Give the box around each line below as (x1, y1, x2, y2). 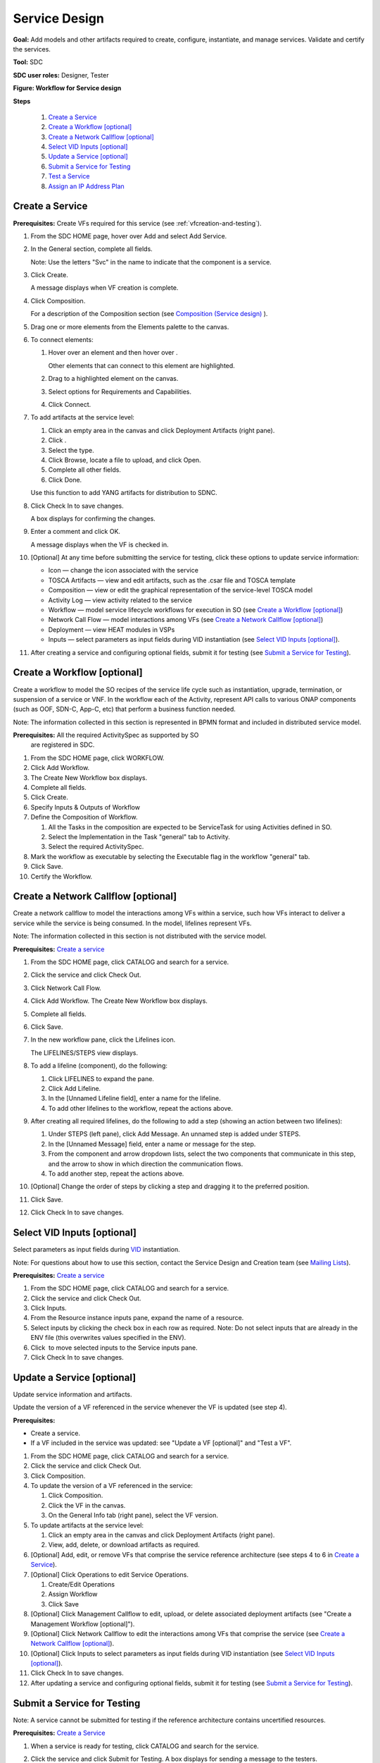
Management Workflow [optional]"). (30, 1619, 135, 1628)
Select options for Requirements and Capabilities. (48, 387, 191, 396)
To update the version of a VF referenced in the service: (30, 1482, 193, 1490)
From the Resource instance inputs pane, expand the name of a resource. (30, 1314, 244, 1322)
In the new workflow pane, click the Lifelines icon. (30, 1035, 176, 1044)
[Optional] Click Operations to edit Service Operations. (30, 1570, 189, 1579)
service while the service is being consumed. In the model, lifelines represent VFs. (13, 919, 252, 927)
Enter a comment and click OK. (30, 527, 121, 536)
